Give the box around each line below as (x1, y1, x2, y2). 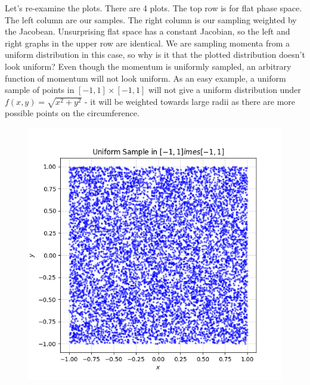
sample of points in (5, 83, 75, 96)
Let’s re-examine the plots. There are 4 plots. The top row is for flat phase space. (5, 2, 302, 14)
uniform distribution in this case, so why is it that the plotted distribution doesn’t (5, 48, 305, 61)
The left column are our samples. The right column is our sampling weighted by (5, 13, 297, 26)
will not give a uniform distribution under (148, 83, 301, 96)
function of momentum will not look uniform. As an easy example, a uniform (5, 72, 286, 84)
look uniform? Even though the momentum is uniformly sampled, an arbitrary (5, 60, 292, 72)
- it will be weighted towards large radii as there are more (84, 95, 296, 107)
